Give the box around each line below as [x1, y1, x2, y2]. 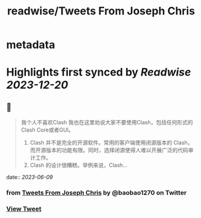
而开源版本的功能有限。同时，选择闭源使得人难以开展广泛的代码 [29, 147, 188, 154]
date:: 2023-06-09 [6, 174, 53, 181]
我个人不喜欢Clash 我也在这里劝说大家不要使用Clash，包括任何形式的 [20, 119, 194, 126]
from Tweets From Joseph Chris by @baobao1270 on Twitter [6, 189, 187, 197]
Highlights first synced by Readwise [6, 65, 191, 79]
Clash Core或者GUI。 [20, 126, 74, 133]
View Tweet [6, 205, 42, 213]
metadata [6, 38, 55, 52]
